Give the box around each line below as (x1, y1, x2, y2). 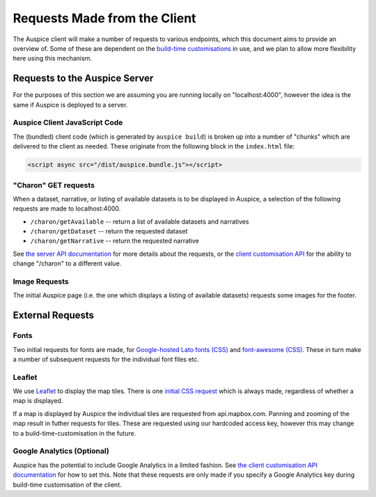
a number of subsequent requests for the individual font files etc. (13, 355, 200, 363)
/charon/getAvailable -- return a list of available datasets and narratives (30, 217, 249, 226)
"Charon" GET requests (13, 180, 95, 190)
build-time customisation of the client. (13, 480, 122, 489)
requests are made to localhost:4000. (13, 204, 121, 213)
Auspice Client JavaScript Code (13, 118, 123, 128)
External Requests (13, 309, 94, 321)
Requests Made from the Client (13, 10, 196, 26)
